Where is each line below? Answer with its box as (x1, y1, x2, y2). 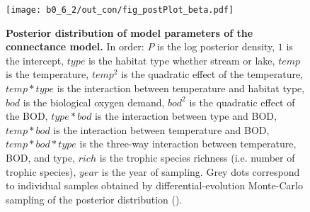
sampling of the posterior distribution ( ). (6, 191, 183, 206)
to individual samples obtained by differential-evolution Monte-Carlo (6, 178, 303, 193)
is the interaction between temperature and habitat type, (57, 81, 305, 96)
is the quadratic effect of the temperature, (121, 67, 304, 82)
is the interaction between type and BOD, (95, 108, 277, 123)
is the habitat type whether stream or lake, (88, 52, 275, 67)
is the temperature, (6, 67, 89, 82)
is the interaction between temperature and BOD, (53, 122, 270, 137)
